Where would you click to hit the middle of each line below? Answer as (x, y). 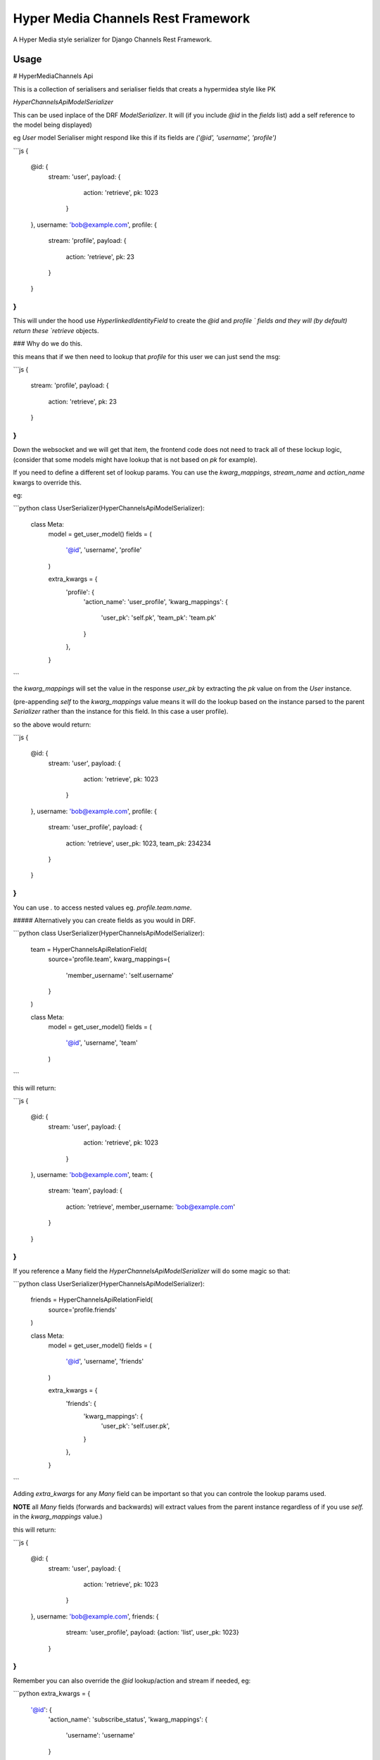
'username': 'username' (100, 1735)
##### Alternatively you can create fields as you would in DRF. (104, 920)
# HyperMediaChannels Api (53, 76)
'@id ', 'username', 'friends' (105, 1362)
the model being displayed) (53, 125)
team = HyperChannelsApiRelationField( (89, 949)
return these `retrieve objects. (56, 330)
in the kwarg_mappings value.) (58, 1516)
